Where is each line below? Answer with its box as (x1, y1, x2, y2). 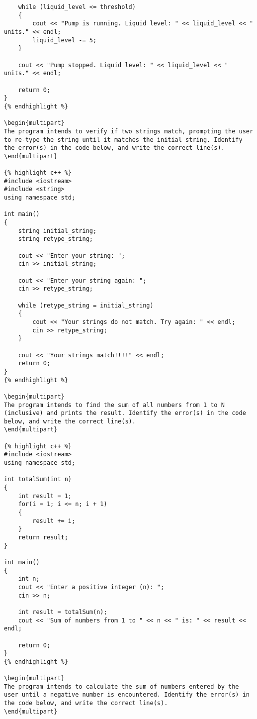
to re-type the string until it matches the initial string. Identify (4, 136, 243, 143)
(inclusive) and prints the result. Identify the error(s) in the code (4, 410, 246, 417)
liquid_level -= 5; (32, 36, 97, 44)
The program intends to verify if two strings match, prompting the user (4, 127, 254, 135)
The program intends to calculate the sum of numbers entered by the (4, 683, 239, 690)
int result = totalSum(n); (18, 608, 107, 616)
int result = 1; (18, 492, 72, 500)
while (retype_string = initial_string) (18, 302, 154, 309)
